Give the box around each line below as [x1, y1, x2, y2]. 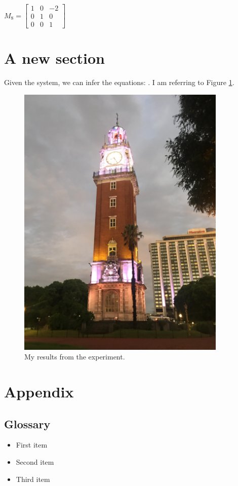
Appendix [4, 381, 74, 402]
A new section [4, 48, 105, 68]
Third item [16, 473, 50, 484]
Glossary [4, 416, 51, 431]
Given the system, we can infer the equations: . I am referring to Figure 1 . [4, 77, 234, 88]
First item [16, 439, 48, 450]
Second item [16, 457, 54, 467]
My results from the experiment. [24, 351, 125, 362]
